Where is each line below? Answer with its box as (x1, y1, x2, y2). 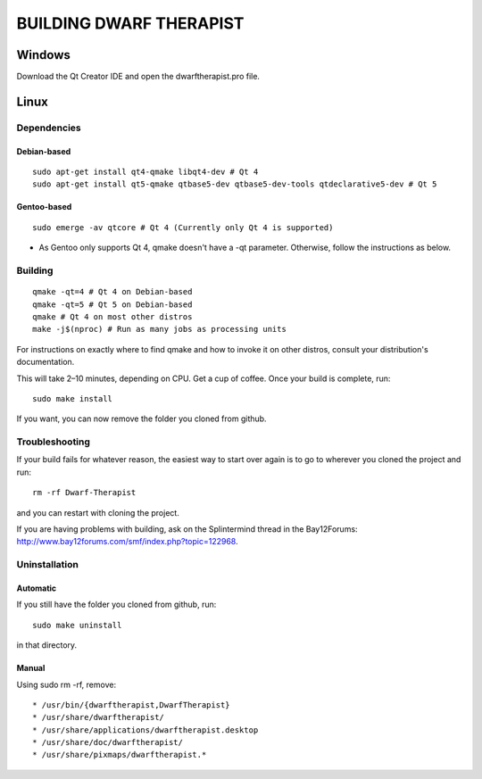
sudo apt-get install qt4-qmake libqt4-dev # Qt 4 (32, 167, 259, 178)
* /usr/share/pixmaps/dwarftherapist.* (32, 750, 207, 760)
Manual (16, 663, 46, 674)
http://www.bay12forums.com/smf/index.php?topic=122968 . (16, 536, 238, 547)
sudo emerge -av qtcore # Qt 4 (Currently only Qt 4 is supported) (32, 222, 334, 232)
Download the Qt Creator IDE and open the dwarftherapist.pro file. (16, 71, 261, 82)
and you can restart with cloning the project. (16, 507, 180, 518)
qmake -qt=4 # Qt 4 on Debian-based (32, 286, 193, 297)
